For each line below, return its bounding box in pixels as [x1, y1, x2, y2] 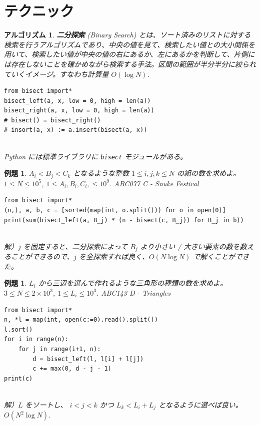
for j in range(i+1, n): [18, 345, 101, 353]
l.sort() [4, 326, 33, 333]
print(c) [4, 375, 33, 382]
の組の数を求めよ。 [176, 168, 240, 178]
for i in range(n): [4, 336, 68, 343]
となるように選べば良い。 [158, 399, 242, 410]
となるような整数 [73, 168, 129, 178]
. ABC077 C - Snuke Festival [109, 178, 199, 188]
